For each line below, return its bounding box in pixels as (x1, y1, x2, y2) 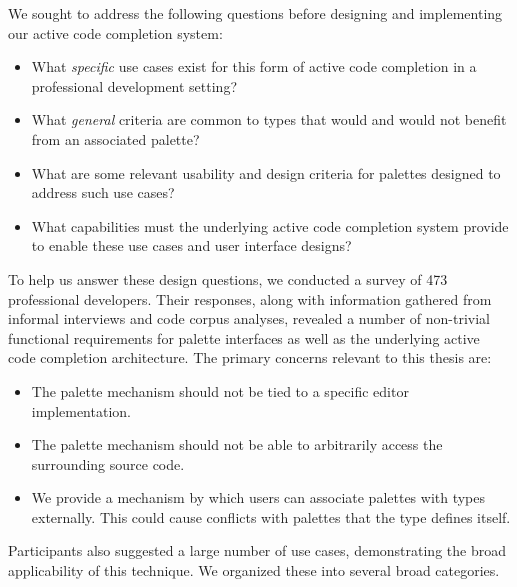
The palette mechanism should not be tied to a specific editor (31, 380, 409, 401)
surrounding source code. (31, 453, 185, 474)
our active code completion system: (8, 22, 223, 43)
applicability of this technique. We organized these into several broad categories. (8, 560, 500, 581)
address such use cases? (31, 182, 175, 203)
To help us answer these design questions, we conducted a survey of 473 (8, 268, 448, 289)
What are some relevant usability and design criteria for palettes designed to (31, 162, 501, 183)
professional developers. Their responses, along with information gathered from (8, 288, 492, 309)
